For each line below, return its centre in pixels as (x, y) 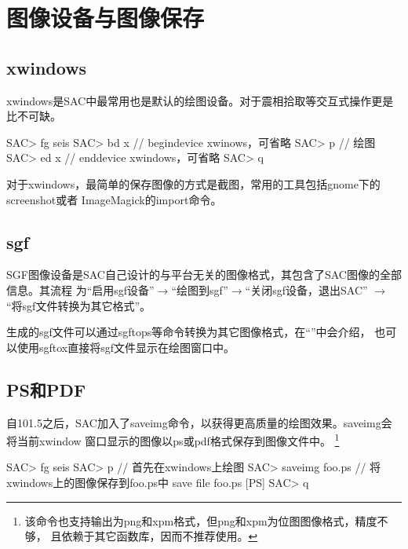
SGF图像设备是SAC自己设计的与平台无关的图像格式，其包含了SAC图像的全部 (204, 274)
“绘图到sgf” (200, 289)
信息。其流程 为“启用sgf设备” (80, 289)
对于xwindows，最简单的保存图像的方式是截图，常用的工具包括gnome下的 (193, 183)
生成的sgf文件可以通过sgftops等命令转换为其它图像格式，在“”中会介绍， (189, 332)
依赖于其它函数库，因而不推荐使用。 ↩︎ (160, 536)
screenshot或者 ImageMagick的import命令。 (114, 199)
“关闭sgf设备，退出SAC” (306, 289)
